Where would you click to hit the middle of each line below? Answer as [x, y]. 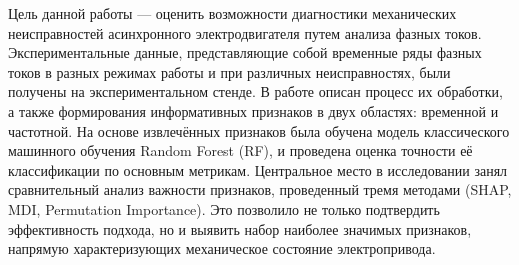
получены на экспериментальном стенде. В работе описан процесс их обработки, [255, 91]
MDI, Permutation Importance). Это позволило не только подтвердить [224, 208]
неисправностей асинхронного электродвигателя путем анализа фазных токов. [245, 32]
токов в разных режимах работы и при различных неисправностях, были [229, 71]
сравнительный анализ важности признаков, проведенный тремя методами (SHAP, [260, 189]
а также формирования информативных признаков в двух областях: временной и [253, 110]
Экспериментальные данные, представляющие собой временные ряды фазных [245, 52]
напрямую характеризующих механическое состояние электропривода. [222, 248]
